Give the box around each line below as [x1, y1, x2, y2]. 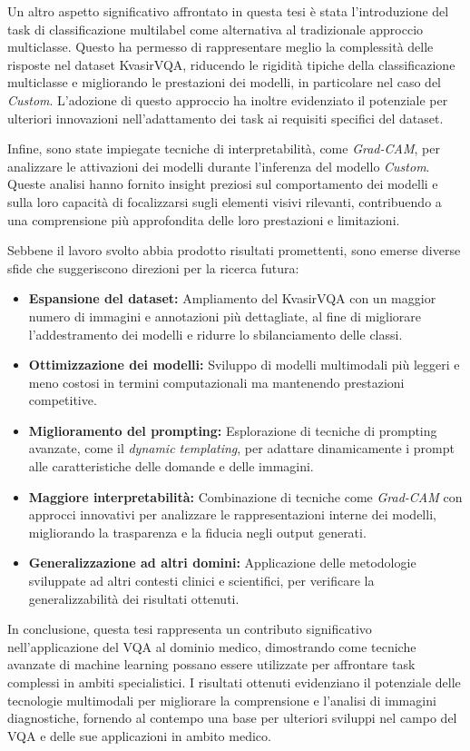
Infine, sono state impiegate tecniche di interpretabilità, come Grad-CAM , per [7, 139, 440, 158]
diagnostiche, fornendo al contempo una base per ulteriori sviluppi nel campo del [7, 708, 457, 727]
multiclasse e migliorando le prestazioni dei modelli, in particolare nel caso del [7, 73, 442, 92]
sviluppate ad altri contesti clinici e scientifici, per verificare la [28, 571, 375, 590]
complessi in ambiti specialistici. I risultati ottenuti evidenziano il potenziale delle [7, 673, 461, 691]
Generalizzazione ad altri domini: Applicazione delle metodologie [28, 553, 416, 572]
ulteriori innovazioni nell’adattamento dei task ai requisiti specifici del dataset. [7, 108, 444, 127]
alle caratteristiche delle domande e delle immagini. [28, 457, 314, 476]
